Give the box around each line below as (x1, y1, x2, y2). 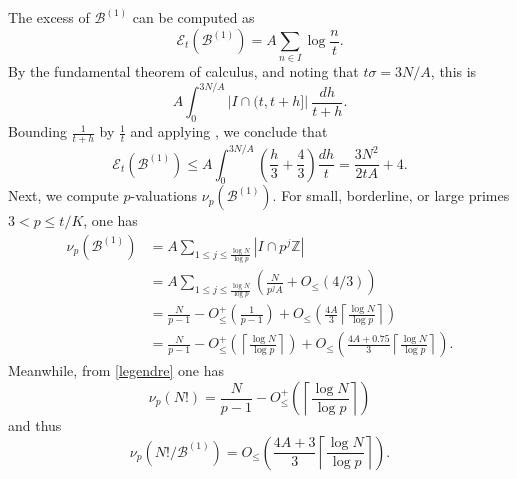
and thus (8, 415, 62, 436)
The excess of (8, 7, 90, 28)
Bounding (8, 121, 67, 142)
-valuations (130, 185, 198, 206)
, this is (430, 61, 477, 82)
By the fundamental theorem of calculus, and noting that (8, 61, 359, 82)
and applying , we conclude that (130, 121, 328, 142)
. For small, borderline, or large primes (272, 185, 510, 206)
